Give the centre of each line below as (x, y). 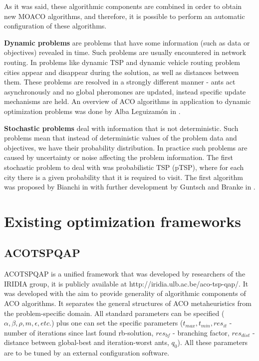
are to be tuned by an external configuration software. (87, 353)
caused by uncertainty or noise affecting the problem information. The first (119, 157)
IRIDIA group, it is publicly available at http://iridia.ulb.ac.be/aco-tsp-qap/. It (126, 283)
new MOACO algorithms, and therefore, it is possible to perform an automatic (125, 16)
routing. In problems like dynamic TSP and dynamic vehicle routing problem (122, 62)
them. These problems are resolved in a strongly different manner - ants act (120, 82)
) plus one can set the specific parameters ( (117, 323)
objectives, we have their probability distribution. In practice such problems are (126, 147)
